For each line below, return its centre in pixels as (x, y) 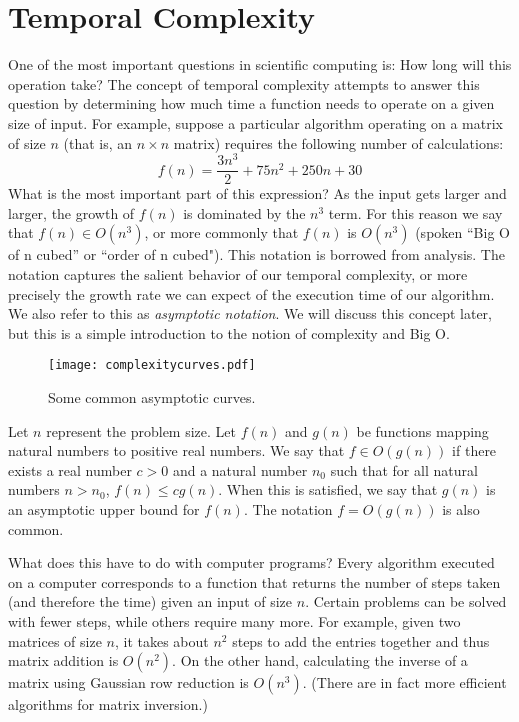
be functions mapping (422, 430)
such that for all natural (404, 469)
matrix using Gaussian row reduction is (128, 682)
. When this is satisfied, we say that (328, 489)
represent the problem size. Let (141, 430)
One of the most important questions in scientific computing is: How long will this (260, 64)
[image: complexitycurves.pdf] (152, 365)
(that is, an (98, 142)
